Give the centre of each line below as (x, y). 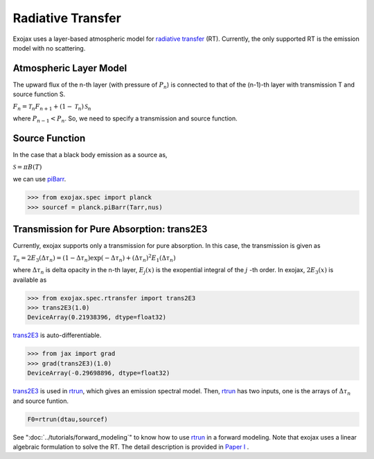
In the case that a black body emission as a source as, (90, 155)
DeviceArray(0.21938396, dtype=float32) (97, 317)
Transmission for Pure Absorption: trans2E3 (110, 229)
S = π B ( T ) (27, 167)
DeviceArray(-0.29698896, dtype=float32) (99, 373)
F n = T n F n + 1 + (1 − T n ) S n (52, 107)
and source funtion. (41, 401)
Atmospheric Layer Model (70, 68)
